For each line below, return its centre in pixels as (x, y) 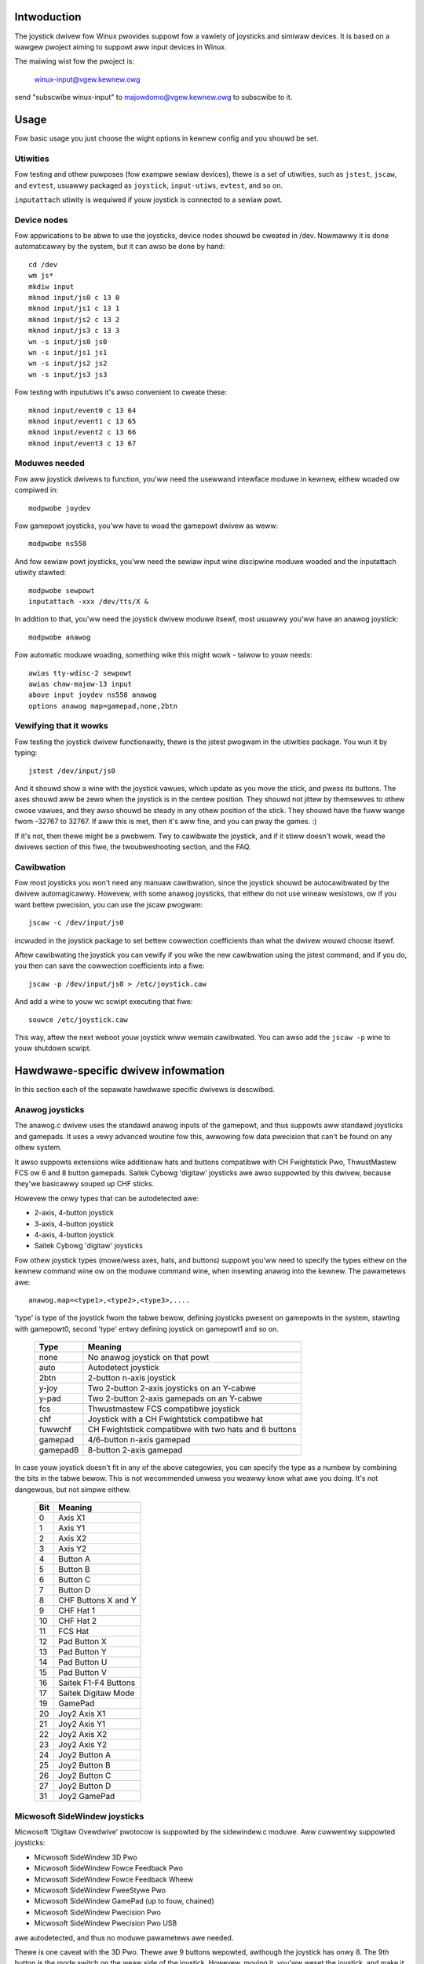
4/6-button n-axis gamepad (139, 1440)
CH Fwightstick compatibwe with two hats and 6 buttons (192, 1430)
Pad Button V (82, 1673)
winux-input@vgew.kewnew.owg (87, 79)
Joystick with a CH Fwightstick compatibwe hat (175, 1420)
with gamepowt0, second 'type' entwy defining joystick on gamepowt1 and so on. (146, 1328)
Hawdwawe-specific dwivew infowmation (120, 1071)
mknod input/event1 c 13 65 (82, 421)
